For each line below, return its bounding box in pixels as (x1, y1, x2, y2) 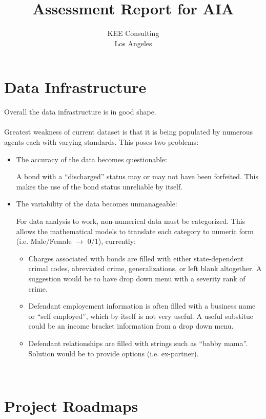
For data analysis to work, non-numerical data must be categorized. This (16, 216, 245, 226)
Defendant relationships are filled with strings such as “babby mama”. (28, 337, 248, 348)
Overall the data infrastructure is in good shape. (4, 106, 156, 117)
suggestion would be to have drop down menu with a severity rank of (28, 273, 245, 283)
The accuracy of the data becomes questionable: (16, 154, 167, 164)
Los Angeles (114, 37, 152, 48)
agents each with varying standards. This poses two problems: (4, 137, 199, 147)
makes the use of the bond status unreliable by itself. (16, 181, 183, 192)
